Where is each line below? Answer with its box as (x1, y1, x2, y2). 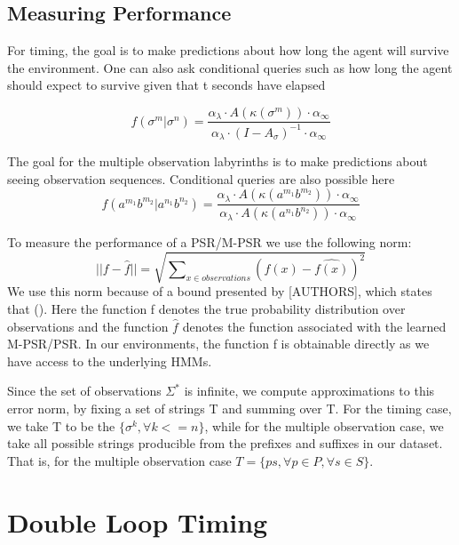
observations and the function (7, 317, 169, 335)
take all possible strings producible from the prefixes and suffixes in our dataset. (7, 434, 443, 453)
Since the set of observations (7, 381, 162, 400)
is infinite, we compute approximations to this (184, 381, 435, 400)
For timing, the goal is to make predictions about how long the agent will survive (7, 41, 449, 60)
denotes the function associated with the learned (182, 317, 447, 335)
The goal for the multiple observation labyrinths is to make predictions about (7, 152, 428, 171)
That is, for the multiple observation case (7, 451, 232, 469)
